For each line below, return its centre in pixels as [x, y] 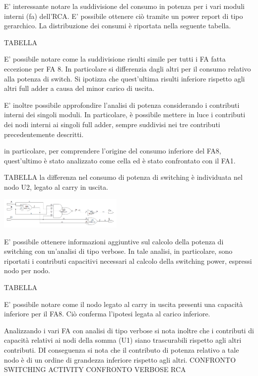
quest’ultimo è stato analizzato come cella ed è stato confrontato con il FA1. [120, 160]
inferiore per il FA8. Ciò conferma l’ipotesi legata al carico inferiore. [107, 314]
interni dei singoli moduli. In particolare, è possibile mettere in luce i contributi [125, 114]
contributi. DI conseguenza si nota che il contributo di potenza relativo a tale [122, 349]
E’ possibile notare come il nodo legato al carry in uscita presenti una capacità [124, 304]
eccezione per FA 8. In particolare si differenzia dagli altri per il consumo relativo [128, 68]
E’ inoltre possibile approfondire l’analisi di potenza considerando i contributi [122, 105]
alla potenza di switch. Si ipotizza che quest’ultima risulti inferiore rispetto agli [125, 78]
